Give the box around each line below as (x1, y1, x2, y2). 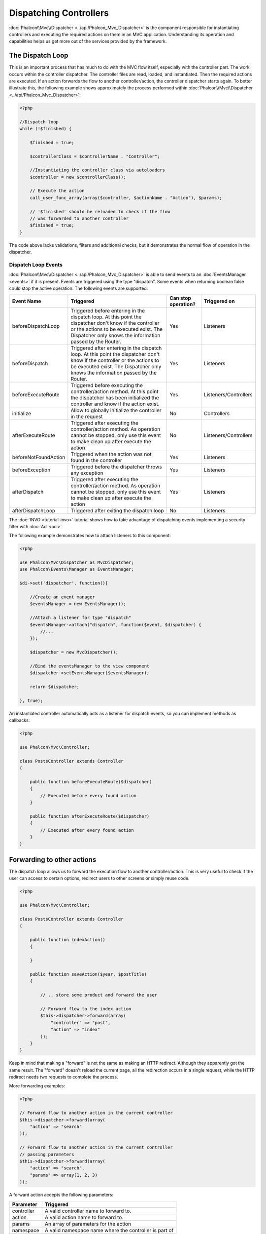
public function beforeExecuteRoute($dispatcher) (30, 779, 152, 784)
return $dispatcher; (30, 684, 80, 690)
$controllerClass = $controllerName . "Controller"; (30, 154, 160, 159)
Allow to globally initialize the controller (70, 407, 162, 414)
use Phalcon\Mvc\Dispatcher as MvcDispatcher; (19, 560, 134, 565)
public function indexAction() (30, 937, 105, 943)
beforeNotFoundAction (12, 454, 66, 461)
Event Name (12, 298, 41, 305)
